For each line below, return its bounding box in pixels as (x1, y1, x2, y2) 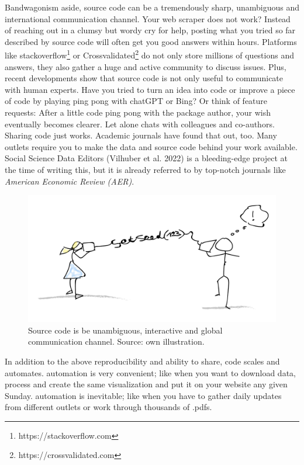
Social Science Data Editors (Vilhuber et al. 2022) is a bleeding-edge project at (5, 152, 288, 164)
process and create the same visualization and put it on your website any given (5, 378, 288, 390)
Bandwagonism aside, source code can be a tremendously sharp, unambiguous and (5, 1, 299, 13)
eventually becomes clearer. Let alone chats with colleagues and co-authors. (5, 117, 275, 130)
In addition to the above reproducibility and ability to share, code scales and (5, 355, 280, 367)
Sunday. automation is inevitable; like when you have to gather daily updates (5, 389, 282, 401)
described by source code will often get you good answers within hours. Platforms (5, 35, 297, 47)
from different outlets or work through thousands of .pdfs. (5, 401, 212, 413)
